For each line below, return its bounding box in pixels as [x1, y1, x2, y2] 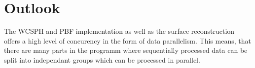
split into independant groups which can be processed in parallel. [4, 54, 200, 65]
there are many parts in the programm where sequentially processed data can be [4, 45, 248, 55]
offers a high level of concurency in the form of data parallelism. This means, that [4, 35, 251, 45]
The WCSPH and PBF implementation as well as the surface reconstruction [4, 26, 235, 36]
